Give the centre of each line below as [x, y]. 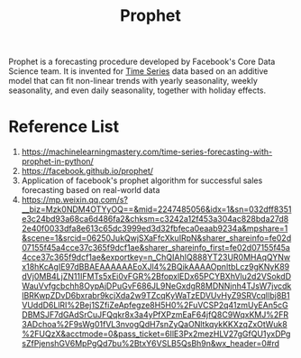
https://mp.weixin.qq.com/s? [74, 200]
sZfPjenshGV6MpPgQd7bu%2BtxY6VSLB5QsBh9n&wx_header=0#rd [150, 344]
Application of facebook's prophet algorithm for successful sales [142, 180]
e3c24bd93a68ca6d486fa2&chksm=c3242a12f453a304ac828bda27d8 [155, 219]
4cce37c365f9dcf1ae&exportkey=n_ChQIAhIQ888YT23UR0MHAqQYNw [155, 257]
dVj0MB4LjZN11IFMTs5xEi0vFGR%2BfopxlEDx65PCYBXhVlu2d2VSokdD [156, 277]
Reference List [64, 127]
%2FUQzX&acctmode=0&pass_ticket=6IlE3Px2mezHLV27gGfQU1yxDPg [156, 334]
